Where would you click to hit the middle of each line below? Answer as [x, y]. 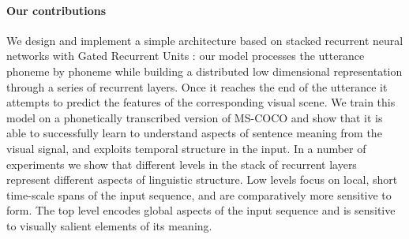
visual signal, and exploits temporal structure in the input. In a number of [186, 148]
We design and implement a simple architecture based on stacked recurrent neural [205, 40]
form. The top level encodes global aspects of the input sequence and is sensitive [201, 210]
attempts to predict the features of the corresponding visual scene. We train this [201, 102]
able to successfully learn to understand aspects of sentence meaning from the [194, 133]
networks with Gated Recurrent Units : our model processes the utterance [186, 56]
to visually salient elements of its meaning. [109, 225]
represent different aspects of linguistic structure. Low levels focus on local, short [202, 179]
